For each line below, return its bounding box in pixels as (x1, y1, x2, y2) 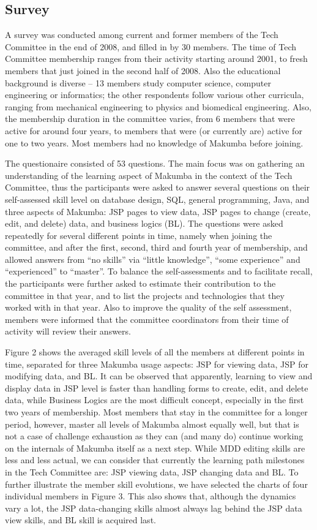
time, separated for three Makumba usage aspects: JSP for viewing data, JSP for (5, 357, 308, 370)
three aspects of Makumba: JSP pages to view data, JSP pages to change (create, (5, 205, 311, 218)
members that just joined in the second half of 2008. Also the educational (5, 64, 281, 77)
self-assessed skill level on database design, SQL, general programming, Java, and (5, 192, 310, 205)
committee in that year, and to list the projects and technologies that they (5, 289, 285, 301)
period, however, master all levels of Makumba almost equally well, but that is (5, 417, 299, 430)
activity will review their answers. (5, 325, 131, 338)
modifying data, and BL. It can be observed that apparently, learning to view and (5, 369, 313, 382)
